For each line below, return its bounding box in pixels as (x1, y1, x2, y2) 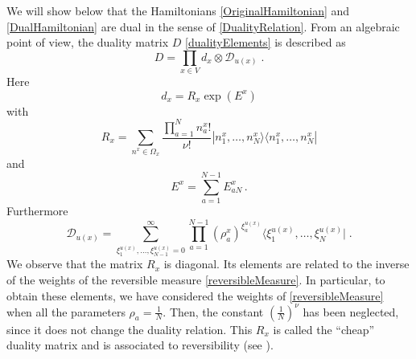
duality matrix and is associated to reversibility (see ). (6, 337, 274, 353)
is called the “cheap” (273, 320, 375, 337)
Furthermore (6, 202, 68, 219)
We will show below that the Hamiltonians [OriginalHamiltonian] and (6, 2, 350, 18)
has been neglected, (303, 303, 399, 320)
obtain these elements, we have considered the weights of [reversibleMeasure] (6, 287, 384, 304)
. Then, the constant (163, 303, 264, 320)
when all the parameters (6, 303, 126, 320)
